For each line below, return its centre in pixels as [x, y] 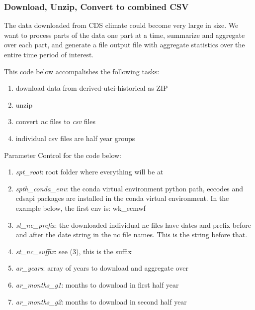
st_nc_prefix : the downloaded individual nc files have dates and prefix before [133, 225]
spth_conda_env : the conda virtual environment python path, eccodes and [129, 188]
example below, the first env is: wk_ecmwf [81, 208]
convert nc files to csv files [56, 121]
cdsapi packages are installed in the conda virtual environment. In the [122, 198]
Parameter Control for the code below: [63, 155]
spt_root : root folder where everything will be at [89, 172]
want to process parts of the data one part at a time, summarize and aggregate [125, 35]
